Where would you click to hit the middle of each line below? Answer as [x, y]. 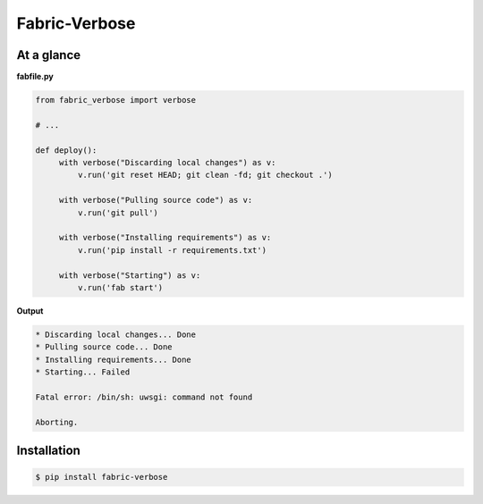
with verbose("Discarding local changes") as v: [167, 162]
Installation [48, 451]
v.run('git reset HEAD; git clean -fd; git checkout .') [205, 175]
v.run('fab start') [120, 287]
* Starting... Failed [83, 372]
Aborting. [57, 422]
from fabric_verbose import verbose [116, 100]
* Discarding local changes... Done [116, 334]
